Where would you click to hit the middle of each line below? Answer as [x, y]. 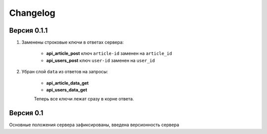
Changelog [32, 13]
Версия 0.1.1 [28, 30]
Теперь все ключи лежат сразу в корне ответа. [84, 99]
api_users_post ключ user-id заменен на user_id [101, 60]
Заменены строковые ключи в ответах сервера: [73, 43]
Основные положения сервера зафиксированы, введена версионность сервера [94, 125]
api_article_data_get [67, 83]
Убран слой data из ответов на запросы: [65, 72]
